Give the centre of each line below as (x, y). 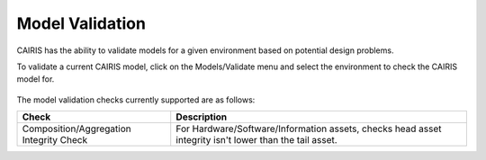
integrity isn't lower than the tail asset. (256, 140)
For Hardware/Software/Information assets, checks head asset (309, 129)
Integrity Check (55, 140)
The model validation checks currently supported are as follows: (136, 100)
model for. (36, 79)
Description (202, 117)
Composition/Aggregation (76, 129)
